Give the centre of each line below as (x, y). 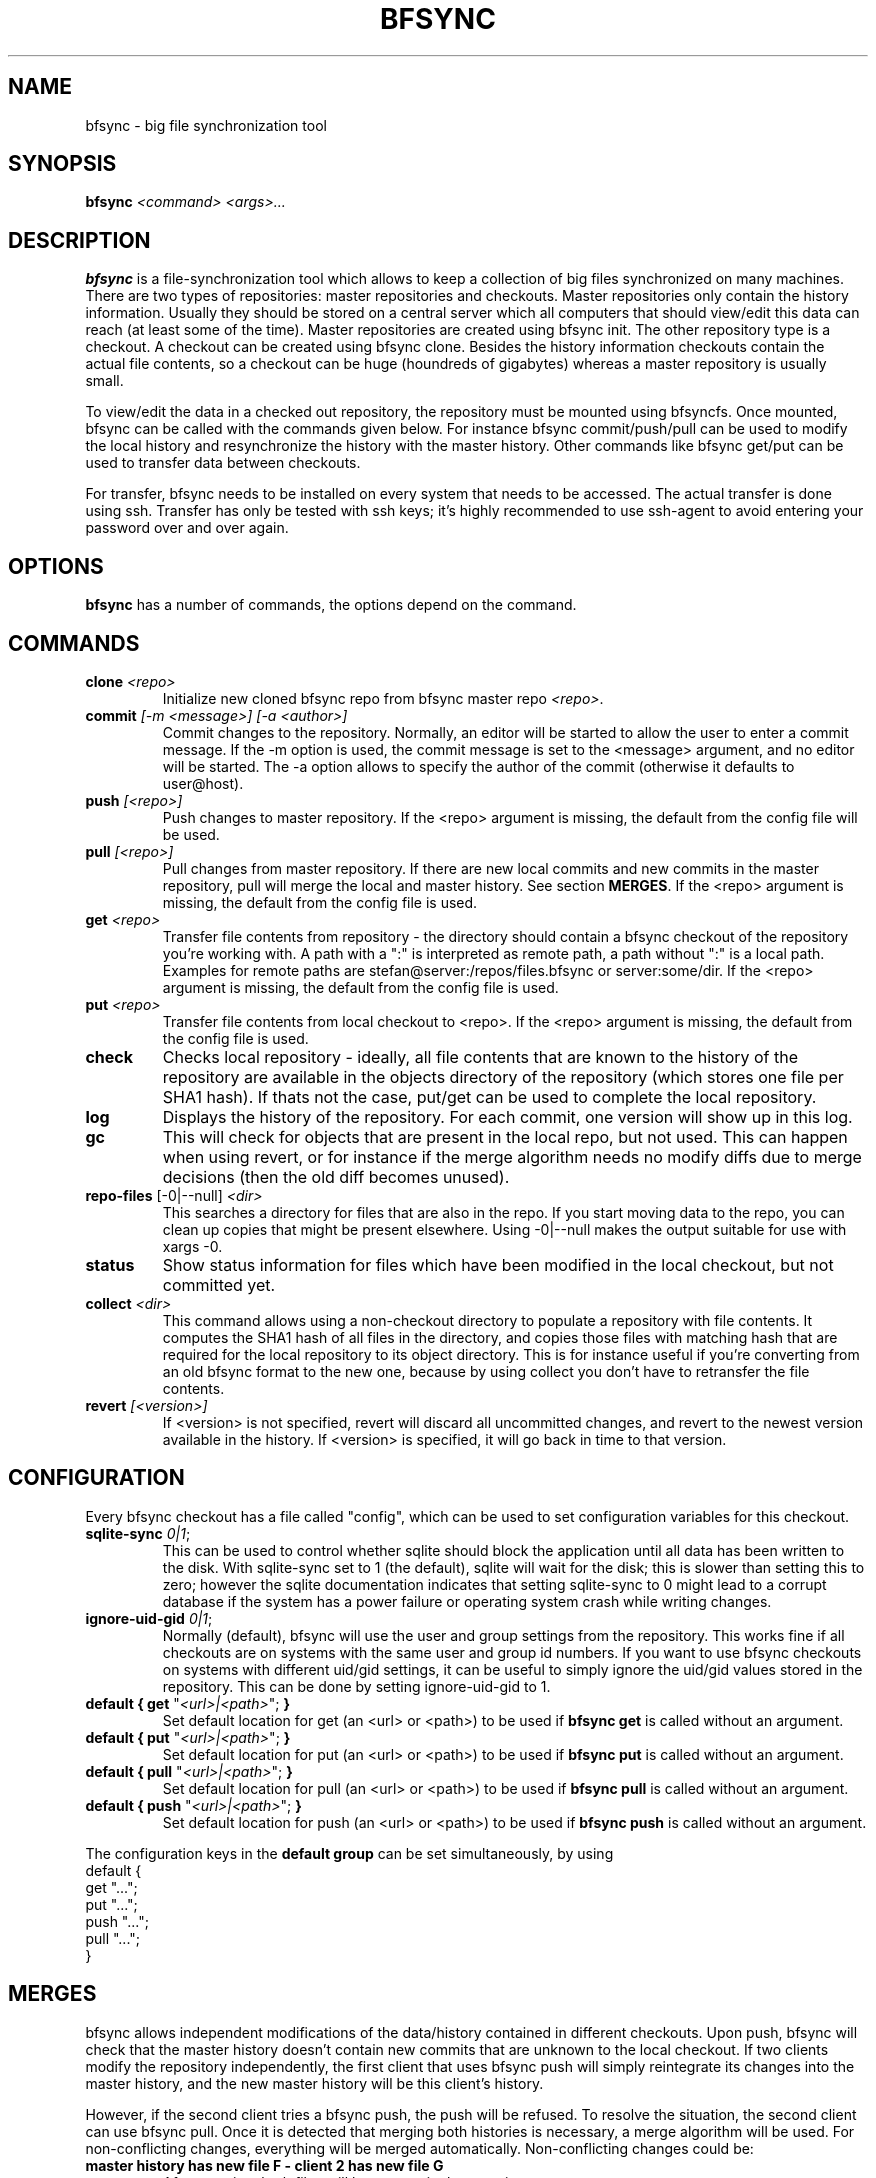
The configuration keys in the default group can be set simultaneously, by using (349, 1853)
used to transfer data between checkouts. (223, 463)
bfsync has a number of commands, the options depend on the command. (331, 605)
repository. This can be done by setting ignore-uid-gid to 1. (356, 1686)
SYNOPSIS (62, 164)
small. (104, 381)
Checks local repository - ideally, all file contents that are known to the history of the (480, 1056)
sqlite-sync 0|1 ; (138, 1533)
